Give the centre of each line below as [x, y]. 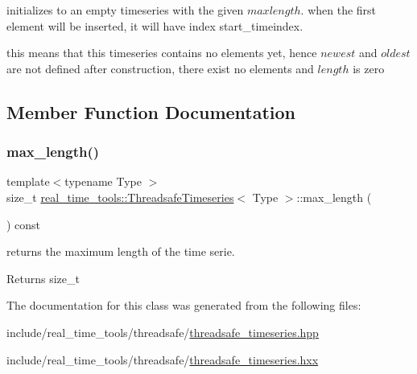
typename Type [103, 181]
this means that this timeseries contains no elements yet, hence [162, 53]
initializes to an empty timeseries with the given [125, 10]
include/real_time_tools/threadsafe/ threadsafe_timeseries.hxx [163, 359]
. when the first [339, 10]
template [28, 181]
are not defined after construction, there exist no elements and [160, 68]
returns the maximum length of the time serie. [121, 251]
